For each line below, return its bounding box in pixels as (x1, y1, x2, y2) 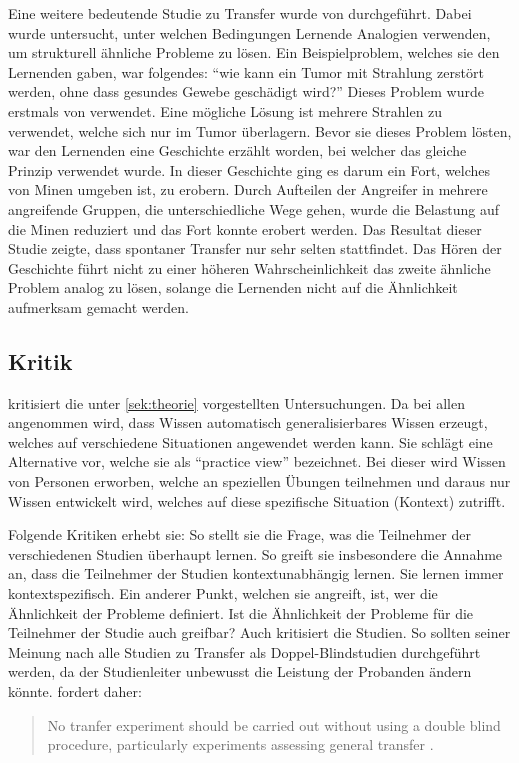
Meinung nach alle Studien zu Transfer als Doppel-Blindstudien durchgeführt (8, 641, 481, 662)
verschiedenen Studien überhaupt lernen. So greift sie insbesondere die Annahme (8, 543, 503, 564)
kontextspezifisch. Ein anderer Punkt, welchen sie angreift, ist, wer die (8, 583, 438, 604)
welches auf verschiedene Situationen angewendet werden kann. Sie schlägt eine (8, 431, 493, 452)
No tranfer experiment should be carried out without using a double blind (47, 714, 501, 735)
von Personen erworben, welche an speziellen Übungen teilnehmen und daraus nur (8, 471, 511, 492)
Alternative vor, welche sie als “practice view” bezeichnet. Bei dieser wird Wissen (8, 451, 506, 472)
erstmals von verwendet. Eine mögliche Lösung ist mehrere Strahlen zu (8, 100, 443, 121)
